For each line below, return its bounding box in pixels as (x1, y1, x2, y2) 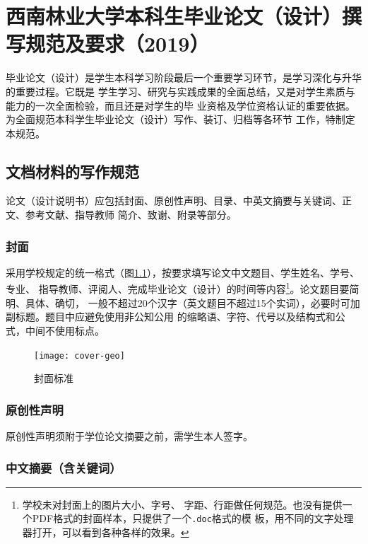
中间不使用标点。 (25, 323, 105, 337)
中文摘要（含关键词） (6, 458, 121, 476)
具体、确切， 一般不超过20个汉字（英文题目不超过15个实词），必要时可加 (25, 295, 360, 310)
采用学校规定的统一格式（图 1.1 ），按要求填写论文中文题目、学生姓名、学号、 (6, 265, 360, 279)
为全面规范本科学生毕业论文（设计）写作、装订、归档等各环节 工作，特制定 (6, 112, 355, 127)
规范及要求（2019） (25, 29, 210, 58)
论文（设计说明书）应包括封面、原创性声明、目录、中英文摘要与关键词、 (6, 193, 342, 208)
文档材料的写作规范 (6, 160, 139, 182)
